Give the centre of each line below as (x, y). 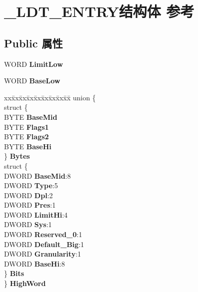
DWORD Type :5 (31, 185)
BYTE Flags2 (26, 137)
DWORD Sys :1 (28, 224)
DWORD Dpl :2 (28, 195)
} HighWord (25, 283)
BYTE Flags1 (26, 127)
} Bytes (17, 156)
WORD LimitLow (33, 64)
